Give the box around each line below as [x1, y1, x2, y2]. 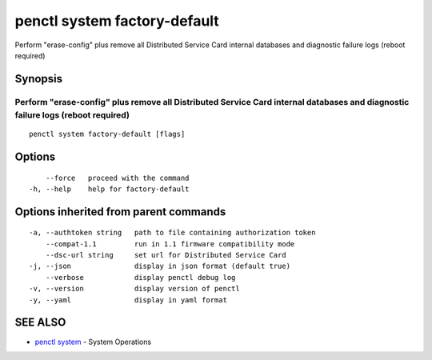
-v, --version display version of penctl [29, 284, 240, 294]
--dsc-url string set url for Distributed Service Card [45, 250, 287, 260]
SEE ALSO [14, 316, 66, 330]
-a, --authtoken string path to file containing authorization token [29, 228, 316, 238]
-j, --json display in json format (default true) [29, 262, 291, 271]
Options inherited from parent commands [14, 205, 226, 218]
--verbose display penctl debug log [45, 273, 236, 282]
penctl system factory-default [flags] [29, 130, 186, 139]
